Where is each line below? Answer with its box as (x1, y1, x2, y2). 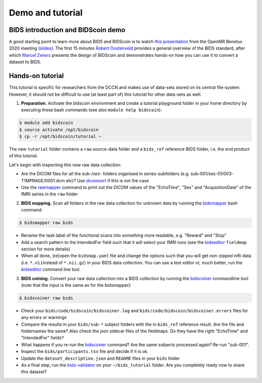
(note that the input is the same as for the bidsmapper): (21, 282, 132, 288)
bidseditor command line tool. (21, 266, 81, 272)
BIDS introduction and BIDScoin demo (9, 26, 126, 34)
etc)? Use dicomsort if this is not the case (65, 177, 149, 183)
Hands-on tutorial (9, 72, 64, 80)
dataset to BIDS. (9, 59, 41, 65)
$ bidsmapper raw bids (19, 220, 73, 226)
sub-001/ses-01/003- (190, 171, 234, 177)
